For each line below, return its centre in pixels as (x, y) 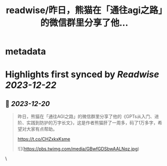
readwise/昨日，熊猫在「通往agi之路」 (84, 10)
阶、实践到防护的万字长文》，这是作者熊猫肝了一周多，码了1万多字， (88, 123)
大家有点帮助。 (42, 129)
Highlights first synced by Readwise (82, 75)
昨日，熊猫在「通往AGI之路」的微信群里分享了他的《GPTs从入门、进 (88, 117)
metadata (26, 52)
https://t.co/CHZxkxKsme (44, 139)
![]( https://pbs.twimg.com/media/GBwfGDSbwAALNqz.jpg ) (78, 149)
